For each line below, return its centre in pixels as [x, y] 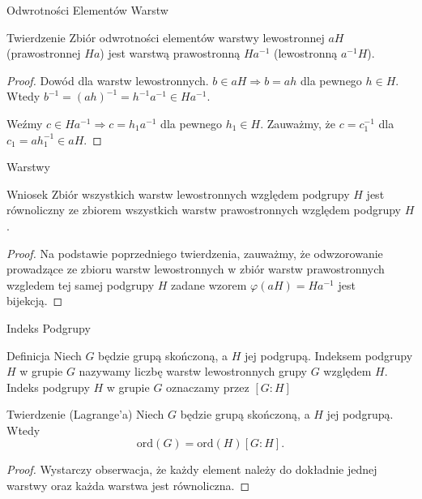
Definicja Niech [44, 355]
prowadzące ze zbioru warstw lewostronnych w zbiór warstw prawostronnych [196, 269]
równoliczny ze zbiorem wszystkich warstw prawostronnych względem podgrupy [204, 210]
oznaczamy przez [208, 387]
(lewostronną [305, 53]
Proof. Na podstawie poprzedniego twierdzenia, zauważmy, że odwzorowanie [195, 253]
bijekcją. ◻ [35, 301]
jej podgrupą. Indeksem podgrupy [329, 355]
